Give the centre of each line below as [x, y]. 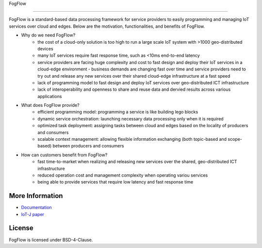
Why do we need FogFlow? [48, 35]
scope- [235, 139]
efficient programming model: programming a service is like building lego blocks [118, 112]
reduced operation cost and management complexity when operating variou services [123, 175]
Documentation [36, 207]
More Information [36, 196]
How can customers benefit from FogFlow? [64, 155]
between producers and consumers [88, 146]
